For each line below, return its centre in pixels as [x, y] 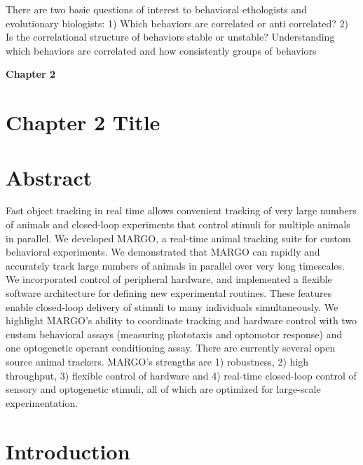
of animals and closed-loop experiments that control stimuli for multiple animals [178, 224]
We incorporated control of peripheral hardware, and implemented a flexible [169, 279]
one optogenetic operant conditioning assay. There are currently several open [171, 348]
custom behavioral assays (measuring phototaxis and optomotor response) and [174, 334]
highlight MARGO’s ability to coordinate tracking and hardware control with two [181, 320]
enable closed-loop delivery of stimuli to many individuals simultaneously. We [172, 306]
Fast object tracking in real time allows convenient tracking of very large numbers [181, 210]
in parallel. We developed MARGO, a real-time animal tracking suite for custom [178, 238]
